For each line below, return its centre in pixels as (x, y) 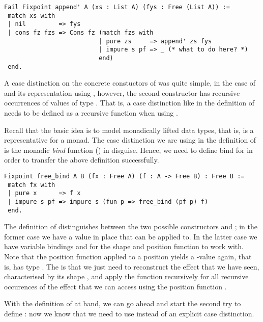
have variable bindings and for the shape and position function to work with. (124, 246)
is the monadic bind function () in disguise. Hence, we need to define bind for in (128, 150)
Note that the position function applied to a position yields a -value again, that (128, 257)
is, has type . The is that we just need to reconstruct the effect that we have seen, (132, 266)
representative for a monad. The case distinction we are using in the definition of (130, 140)
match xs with (32, 16)
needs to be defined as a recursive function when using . (91, 113)
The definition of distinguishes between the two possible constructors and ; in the (131, 226)
